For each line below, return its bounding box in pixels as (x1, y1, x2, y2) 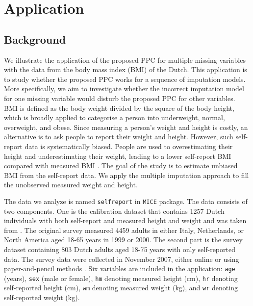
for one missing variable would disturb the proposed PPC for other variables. (4, 93, 235, 103)
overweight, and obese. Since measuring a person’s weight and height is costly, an (4, 122, 248, 132)
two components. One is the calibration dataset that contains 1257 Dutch (4, 205, 225, 216)
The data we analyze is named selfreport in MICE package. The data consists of (4, 196, 248, 206)
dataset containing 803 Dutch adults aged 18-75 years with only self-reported (4, 244, 235, 254)
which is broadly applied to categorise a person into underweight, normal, (4, 112, 225, 123)
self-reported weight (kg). (4, 292, 80, 303)
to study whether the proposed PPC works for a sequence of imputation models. (4, 74, 246, 84)
